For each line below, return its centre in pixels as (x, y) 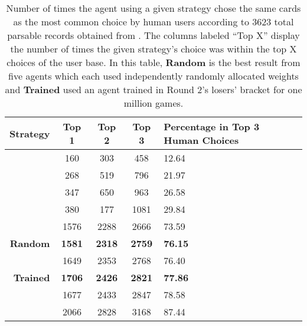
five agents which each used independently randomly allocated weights (153, 76)
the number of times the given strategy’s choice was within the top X (153, 49)
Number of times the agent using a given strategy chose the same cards (153, 8)
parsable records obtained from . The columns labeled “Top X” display (153, 35)
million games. (153, 103)
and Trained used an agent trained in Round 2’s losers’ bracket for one (153, 89)
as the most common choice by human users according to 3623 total (153, 22)
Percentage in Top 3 (212, 126)
